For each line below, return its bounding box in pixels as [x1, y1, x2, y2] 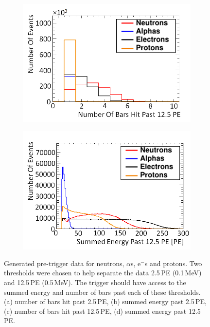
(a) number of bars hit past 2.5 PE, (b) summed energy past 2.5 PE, [4, 296, 207, 307]
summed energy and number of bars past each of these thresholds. [4, 287, 201, 297]
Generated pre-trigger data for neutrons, [4, 258, 124, 268]
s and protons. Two [144, 258, 202, 268]
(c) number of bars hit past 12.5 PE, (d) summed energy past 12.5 [4, 306, 201, 316]
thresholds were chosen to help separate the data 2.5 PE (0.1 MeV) [4, 268, 202, 278]
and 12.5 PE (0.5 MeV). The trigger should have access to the [4, 277, 186, 287]
